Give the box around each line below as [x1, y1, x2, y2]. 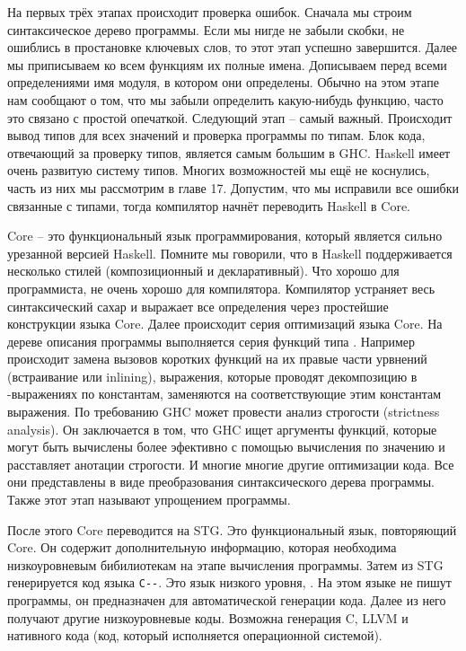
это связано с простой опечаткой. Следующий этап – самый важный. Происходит [7, 108, 453, 127]
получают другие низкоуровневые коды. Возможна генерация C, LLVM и [7, 608, 409, 627]
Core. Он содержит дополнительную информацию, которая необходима [7, 538, 397, 557]
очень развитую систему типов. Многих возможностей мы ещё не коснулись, [7, 161, 430, 180]
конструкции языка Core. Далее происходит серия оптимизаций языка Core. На [7, 314, 443, 333]
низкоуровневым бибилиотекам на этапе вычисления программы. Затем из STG [7, 555, 444, 574]
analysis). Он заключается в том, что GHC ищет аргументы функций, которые [7, 419, 437, 438]
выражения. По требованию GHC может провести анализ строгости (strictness [7, 402, 440, 421]
